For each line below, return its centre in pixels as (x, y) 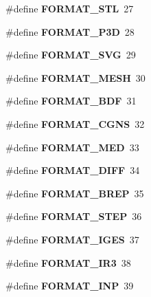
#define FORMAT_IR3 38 (68, 262)
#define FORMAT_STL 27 (70, 8)
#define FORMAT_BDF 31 (71, 101)
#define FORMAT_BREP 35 (75, 193)
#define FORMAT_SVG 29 (71, 55)
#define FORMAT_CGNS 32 (75, 123)
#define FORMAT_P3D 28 (70, 31)
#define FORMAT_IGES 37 (72, 239)
